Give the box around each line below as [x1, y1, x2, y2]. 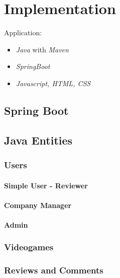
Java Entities [4, 132, 73, 148]
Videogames [4, 241, 54, 253]
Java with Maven [16, 44, 69, 54]
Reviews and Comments [4, 264, 103, 276]
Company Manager [4, 199, 72, 210]
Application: [4, 27, 42, 38]
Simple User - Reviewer [4, 180, 88, 190]
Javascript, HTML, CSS [16, 78, 91, 88]
